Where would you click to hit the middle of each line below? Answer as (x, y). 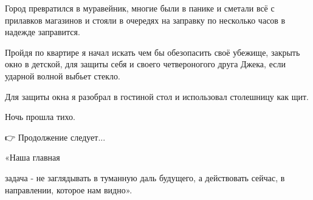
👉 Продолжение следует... (55, 137)
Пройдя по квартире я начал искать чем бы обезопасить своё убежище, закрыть (153, 52)
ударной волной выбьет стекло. (63, 75)
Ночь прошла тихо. (40, 117)
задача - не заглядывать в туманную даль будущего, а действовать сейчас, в (145, 177)
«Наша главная (33, 157)
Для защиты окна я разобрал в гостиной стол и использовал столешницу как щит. (157, 96)
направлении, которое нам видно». (69, 189)
